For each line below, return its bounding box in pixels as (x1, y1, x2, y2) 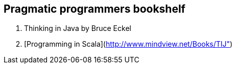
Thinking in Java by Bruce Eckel (24, 24, 131, 33)
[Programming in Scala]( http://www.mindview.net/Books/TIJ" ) (24, 40, 233, 49)
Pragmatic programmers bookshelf (4, 3, 185, 15)
